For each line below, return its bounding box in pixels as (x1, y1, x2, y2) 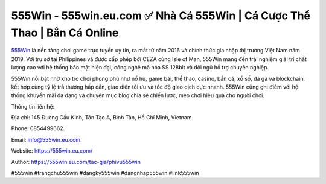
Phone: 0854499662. (11, 125, 65, 132)
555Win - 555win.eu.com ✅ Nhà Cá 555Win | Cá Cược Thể (11, 9, 311, 22)
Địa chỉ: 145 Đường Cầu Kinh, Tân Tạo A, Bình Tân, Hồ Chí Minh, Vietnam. (11, 114, 193, 121)
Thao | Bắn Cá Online (11, 26, 119, 39)
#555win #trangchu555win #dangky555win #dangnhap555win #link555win (11, 170, 199, 177)
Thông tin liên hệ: (11, 103, 55, 110)
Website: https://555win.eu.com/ (11, 147, 93, 154)
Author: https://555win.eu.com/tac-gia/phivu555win (11, 158, 141, 165)
